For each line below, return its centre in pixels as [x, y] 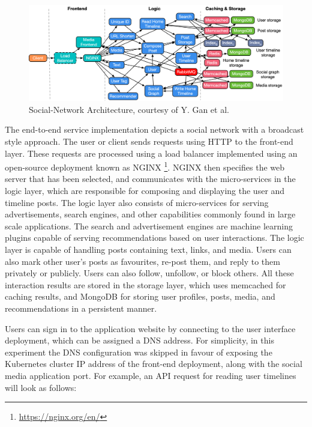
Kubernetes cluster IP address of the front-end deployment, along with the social [154, 364]
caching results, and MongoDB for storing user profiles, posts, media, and [140, 296]
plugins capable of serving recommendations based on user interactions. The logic [154, 238]
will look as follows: [41, 387]
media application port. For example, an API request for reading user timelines [151, 375]
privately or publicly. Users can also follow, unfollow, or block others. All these [149, 273]
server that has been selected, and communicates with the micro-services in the [150, 179]
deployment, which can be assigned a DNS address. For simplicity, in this [139, 340]
